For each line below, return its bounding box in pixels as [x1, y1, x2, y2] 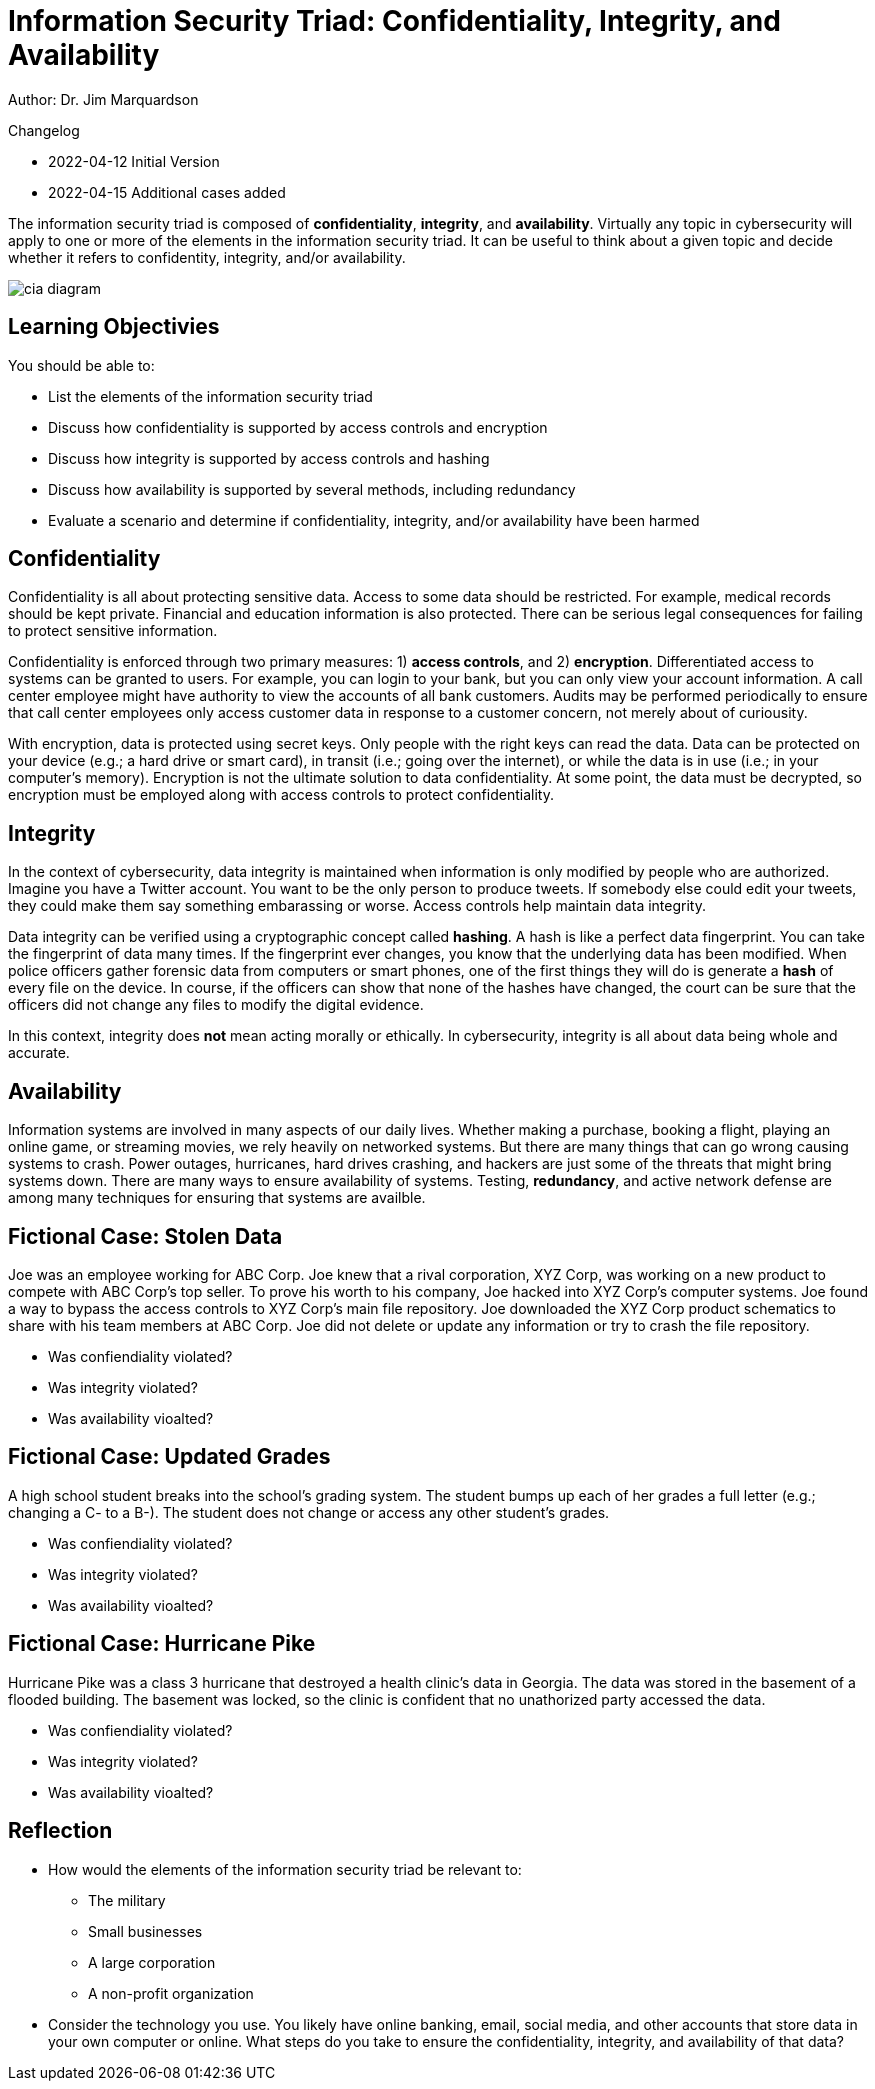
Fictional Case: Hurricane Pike [8, 1631, 316, 1657]
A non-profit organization [88, 1984, 254, 2002]
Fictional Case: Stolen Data [8, 1223, 283, 1249]
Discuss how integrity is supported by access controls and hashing [48, 449, 490, 467]
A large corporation [88, 1953, 216, 1971]
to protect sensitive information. [8, 622, 218, 640]
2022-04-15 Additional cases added [48, 183, 286, 201]
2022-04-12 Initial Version [48, 152, 220, 170]
